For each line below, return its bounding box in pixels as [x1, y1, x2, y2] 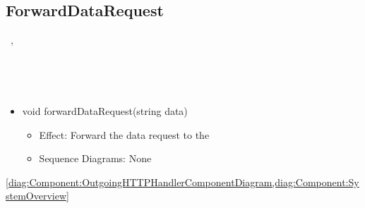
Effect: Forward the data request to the [39, 127, 210, 142]
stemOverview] [6, 188, 69, 203]
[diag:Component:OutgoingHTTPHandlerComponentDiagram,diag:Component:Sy [6, 174, 359, 189]
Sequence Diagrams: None [39, 151, 152, 166]
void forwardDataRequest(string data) [22, 103, 188, 118]
